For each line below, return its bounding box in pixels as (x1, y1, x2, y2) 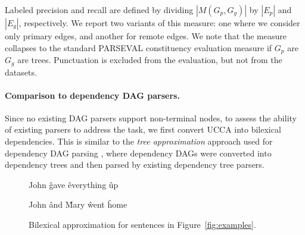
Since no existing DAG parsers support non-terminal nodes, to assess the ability (5, 111, 297, 124)
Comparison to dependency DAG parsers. (5, 89, 180, 101)
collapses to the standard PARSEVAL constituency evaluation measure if (5, 41, 272, 54)
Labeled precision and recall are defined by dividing (5, 4, 194, 15)
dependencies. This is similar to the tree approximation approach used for (5, 135, 273, 148)
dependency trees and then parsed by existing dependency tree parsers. (5, 158, 264, 171)
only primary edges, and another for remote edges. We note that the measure (5, 30, 287, 42)
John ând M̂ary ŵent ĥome (29, 198, 127, 211)
